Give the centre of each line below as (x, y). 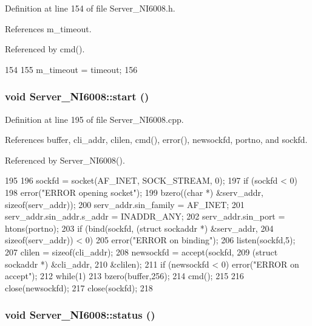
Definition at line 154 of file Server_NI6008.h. (90, 8)
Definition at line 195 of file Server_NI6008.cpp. (94, 119)
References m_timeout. (48, 28)
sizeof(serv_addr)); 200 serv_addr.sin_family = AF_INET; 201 (125, 204)
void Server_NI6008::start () (77, 96)
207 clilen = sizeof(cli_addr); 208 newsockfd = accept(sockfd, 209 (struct (141, 251)
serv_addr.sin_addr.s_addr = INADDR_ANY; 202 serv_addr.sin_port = (145, 216)
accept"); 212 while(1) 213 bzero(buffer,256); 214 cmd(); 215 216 (124, 276)
